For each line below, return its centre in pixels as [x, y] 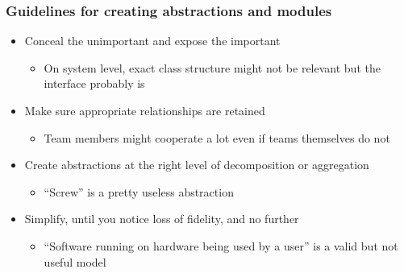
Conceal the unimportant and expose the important [152, 41]
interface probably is [94, 83]
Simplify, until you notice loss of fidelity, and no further [162, 219]
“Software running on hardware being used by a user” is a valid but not [221, 245]
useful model [75, 261]
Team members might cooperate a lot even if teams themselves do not [217, 137]
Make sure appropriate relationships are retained [145, 110]
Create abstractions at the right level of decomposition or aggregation [197, 165]
